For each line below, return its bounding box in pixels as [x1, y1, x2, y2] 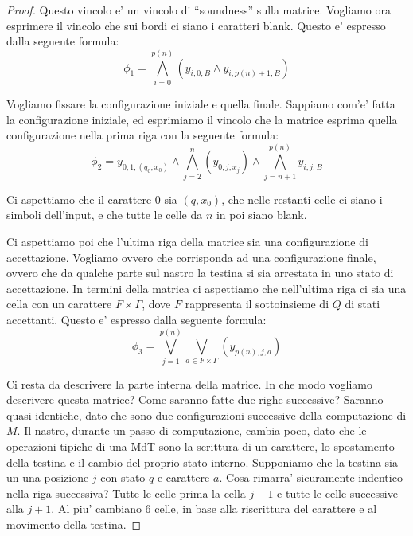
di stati [345, 295, 380, 312]
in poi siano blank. [216, 206, 307, 223]
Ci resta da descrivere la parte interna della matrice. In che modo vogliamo [6, 375, 373, 392]
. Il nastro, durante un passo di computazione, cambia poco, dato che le [17, 422, 367, 439]
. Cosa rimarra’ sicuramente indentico [219, 469, 403, 486]
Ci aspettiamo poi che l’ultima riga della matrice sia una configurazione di [6, 233, 368, 249]
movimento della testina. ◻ [6, 516, 142, 533]
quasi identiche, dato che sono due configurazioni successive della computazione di [6, 406, 407, 423]
